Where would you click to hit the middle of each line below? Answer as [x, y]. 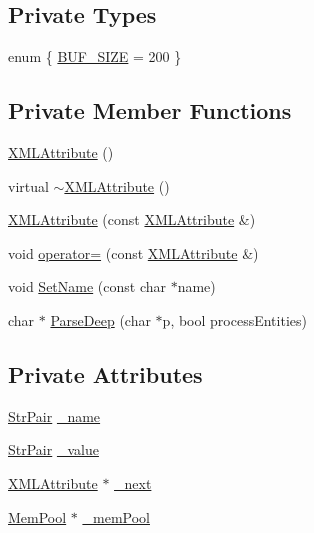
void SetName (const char [87, 286]
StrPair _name [54, 415]
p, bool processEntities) [234, 319]
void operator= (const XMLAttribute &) [133, 252]
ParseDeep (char [100, 319]
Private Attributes [105, 373]
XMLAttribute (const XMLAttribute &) [132, 219]
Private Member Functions [150, 110]
